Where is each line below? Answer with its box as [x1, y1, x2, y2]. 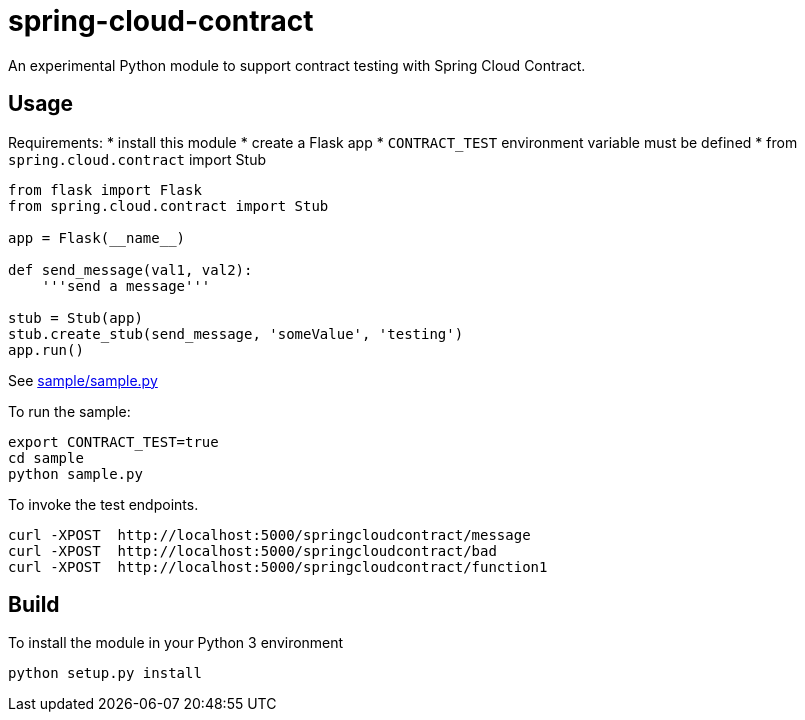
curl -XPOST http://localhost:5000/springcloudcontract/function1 [8, 558, 548, 575]
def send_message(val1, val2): [8, 261, 253, 278]
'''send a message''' [41, 277, 211, 294]
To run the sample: [8, 402, 131, 420]
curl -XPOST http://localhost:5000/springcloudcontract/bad [8, 542, 497, 559]
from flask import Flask [8, 181, 202, 198]
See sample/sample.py [8, 371, 158, 389]
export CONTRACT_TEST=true [8, 433, 219, 450]
